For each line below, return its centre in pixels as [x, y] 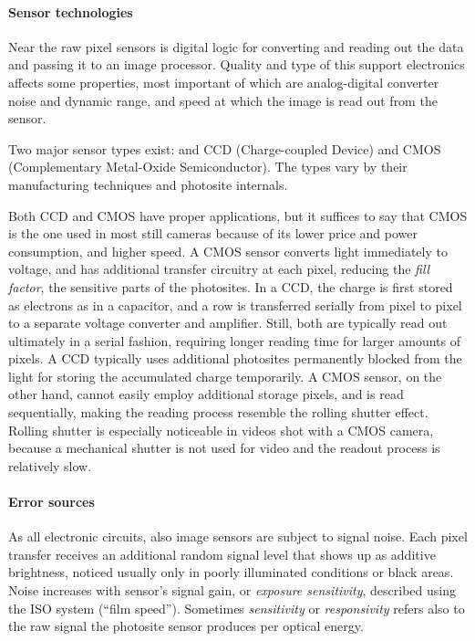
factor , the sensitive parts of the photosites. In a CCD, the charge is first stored [231, 286]
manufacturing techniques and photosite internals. [148, 184]
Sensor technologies [71, 11]
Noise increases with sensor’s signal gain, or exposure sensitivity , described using [232, 590]
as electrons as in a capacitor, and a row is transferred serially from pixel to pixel [235, 305]
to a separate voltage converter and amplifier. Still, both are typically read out [228, 323]
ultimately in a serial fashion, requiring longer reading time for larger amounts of [235, 340]
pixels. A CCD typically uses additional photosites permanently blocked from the [235, 358]
